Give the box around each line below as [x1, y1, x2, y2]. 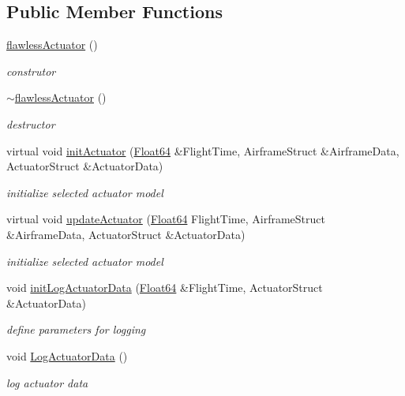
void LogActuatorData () [6, 347, 128, 364]
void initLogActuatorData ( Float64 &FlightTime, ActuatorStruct [6, 279, 323, 296]
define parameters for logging [6, 321, 146, 338]
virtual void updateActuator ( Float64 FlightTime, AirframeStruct [6, 211, 325, 227]
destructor [6, 115, 55, 132]
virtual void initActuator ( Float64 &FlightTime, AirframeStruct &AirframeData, [6, 142, 399, 159]
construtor [6, 62, 56, 79]
